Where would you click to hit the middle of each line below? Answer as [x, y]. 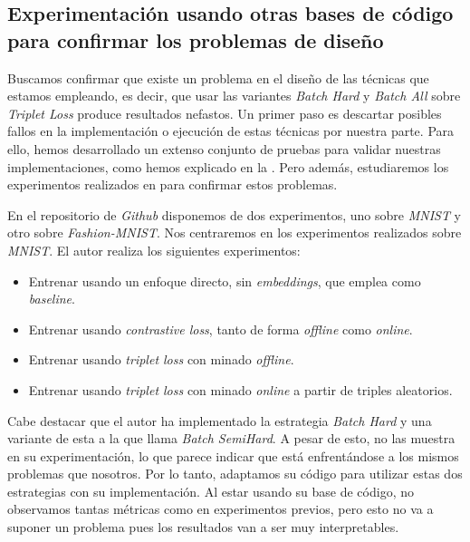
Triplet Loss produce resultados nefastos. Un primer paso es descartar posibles [225, 113]
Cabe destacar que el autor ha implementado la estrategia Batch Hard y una [220, 420]
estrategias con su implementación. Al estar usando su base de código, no [211, 491]
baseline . [52, 299]
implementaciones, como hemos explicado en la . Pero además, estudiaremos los [228, 166]
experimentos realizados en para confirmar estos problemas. [173, 184]
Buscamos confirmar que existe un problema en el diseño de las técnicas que [218, 77]
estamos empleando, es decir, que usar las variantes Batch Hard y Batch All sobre [234, 96]
